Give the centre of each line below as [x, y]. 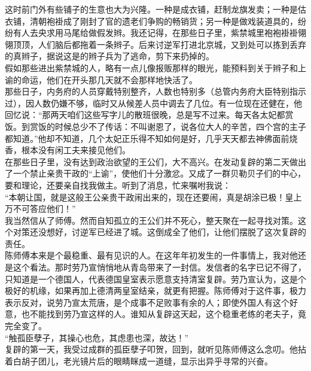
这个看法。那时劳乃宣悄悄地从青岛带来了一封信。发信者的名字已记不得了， [159, 267]
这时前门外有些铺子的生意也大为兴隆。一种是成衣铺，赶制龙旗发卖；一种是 [151, 9]
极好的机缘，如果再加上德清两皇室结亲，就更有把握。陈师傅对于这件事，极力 [155, 291]
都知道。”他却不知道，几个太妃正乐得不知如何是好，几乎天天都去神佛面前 [147, 138]
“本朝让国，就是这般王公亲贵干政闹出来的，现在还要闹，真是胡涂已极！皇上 [153, 197]
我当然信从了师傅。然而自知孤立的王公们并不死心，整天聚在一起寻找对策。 [151, 220]
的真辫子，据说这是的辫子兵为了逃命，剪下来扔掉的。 [109, 56]
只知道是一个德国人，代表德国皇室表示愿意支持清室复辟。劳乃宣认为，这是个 [155, 279]
